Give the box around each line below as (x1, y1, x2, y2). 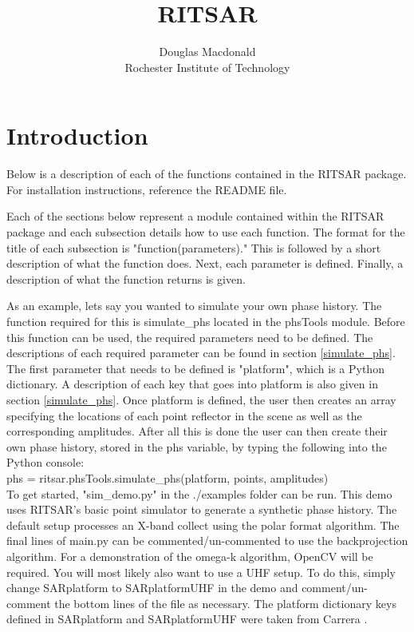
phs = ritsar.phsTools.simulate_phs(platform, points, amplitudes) (6, 469, 329, 486)
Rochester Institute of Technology (124, 58, 290, 75)
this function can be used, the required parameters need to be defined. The (6, 328, 373, 345)
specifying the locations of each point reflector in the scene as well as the (6, 407, 362, 423)
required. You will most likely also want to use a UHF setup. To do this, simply (6, 563, 396, 580)
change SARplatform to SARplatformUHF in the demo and (6, 579, 298, 596)
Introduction (6, 119, 148, 152)
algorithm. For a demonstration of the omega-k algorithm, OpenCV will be (6, 547, 373, 564)
